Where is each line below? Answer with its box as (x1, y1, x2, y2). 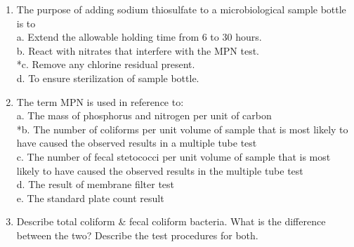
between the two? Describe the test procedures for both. (16, 227, 258, 242)
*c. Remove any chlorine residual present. (16, 57, 195, 72)
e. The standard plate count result (16, 190, 164, 205)
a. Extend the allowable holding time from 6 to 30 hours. (16, 29, 262, 44)
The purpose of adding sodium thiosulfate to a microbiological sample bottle (16, 2, 346, 16)
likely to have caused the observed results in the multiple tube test (16, 163, 303, 178)
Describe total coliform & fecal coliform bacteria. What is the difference (16, 214, 326, 229)
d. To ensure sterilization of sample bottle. (16, 70, 199, 85)
